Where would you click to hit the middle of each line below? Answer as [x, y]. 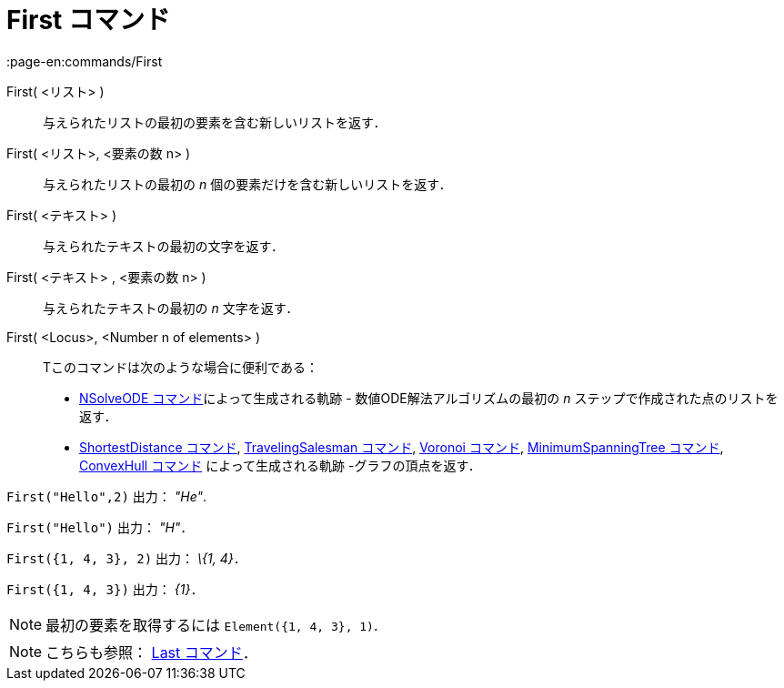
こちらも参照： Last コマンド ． [151, 652]
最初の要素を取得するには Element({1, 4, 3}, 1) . [212, 625]
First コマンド [88, 20]
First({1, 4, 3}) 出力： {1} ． [105, 589]
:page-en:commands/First [85, 61]
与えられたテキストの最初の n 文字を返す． [171, 308]
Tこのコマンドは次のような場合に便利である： [181, 367]
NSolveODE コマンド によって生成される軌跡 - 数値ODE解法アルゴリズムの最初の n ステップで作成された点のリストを [429, 398]
